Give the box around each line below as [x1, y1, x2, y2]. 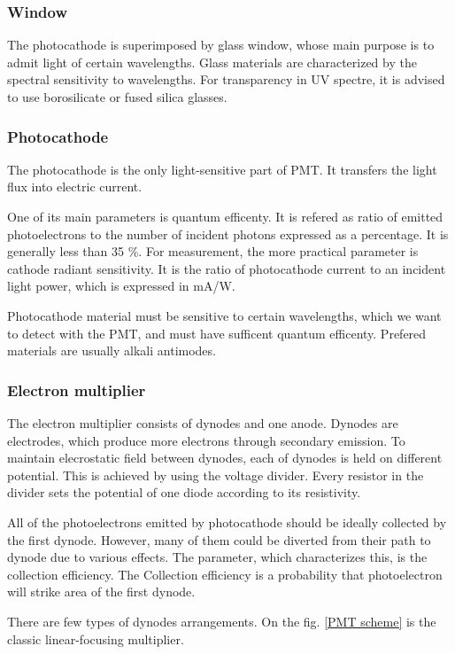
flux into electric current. [7, 177, 143, 196]
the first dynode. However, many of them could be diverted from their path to [7, 530, 431, 549]
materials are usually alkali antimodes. [7, 341, 216, 360]
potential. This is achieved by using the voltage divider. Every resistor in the [7, 465, 424, 484]
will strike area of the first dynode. [7, 582, 196, 601]
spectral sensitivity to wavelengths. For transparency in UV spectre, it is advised [7, 70, 445, 89]
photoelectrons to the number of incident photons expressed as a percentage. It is [7, 224, 449, 243]
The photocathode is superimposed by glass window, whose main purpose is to [7, 35, 435, 54]
